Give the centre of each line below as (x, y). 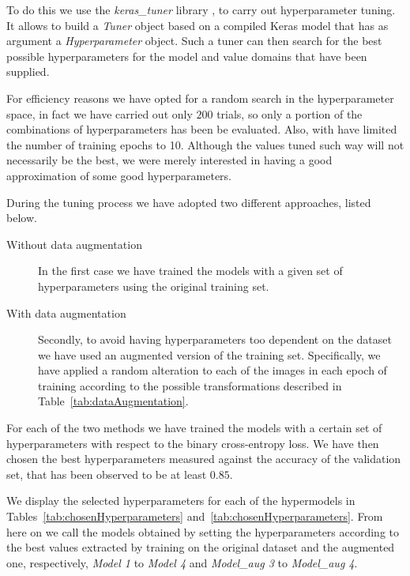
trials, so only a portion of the (290, 113)
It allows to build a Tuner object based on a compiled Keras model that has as (197, 25)
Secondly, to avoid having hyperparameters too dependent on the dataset (215, 339)
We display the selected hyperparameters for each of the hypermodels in (181, 501)
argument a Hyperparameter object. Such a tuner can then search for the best (194, 41)
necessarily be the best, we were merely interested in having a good (169, 160)
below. (22, 218)
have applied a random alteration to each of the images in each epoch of (213, 370)
